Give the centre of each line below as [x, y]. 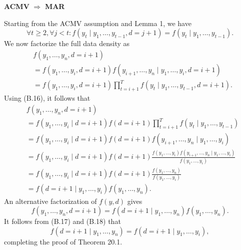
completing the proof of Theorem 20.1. [63, 241]
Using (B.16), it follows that [47, 98]
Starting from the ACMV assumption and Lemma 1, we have [98, 23]
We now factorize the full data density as [67, 43]
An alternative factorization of [50, 201]
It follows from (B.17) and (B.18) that [62, 221]
